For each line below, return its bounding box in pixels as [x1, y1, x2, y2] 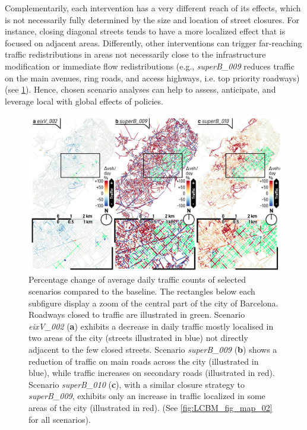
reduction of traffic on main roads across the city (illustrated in [29, 355, 259, 367]
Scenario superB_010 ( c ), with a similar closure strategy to [29, 378, 245, 390]
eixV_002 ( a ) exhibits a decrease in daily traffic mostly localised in [29, 320, 274, 332]
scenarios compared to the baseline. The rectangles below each [29, 285, 255, 298]
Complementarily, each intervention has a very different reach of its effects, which [5, 2, 301, 14]
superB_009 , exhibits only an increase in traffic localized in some [29, 390, 265, 402]
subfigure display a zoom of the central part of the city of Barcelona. [29, 296, 278, 309]
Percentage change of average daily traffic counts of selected [29, 273, 246, 286]
